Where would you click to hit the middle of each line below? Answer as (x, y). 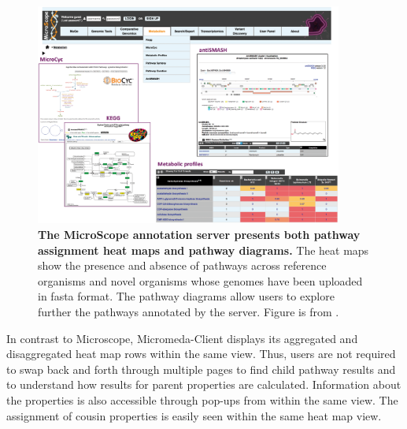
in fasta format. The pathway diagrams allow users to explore (186, 296)
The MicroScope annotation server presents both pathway (199, 234)
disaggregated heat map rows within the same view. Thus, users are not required (201, 354)
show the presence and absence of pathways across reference (182, 265)
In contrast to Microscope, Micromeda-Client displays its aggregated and (182, 338)
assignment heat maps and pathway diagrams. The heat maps (203, 250)
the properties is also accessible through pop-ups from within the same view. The (202, 399)
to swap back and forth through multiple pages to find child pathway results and (201, 369)
